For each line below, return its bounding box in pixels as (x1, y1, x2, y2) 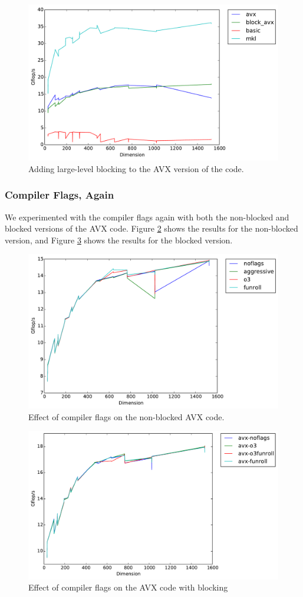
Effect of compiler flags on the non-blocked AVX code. (28, 410, 225, 423)
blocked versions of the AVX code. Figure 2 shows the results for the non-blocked (5, 222, 298, 235)
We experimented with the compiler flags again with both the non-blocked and (5, 210, 289, 223)
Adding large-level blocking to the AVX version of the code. (28, 162, 244, 174)
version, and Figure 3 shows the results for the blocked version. (5, 233, 233, 246)
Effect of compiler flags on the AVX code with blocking (28, 581, 228, 593)
